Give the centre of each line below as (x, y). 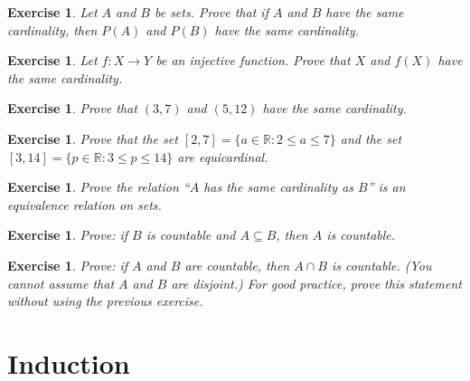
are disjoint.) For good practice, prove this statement (316, 283)
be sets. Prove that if (211, 12)
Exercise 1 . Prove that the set (93, 138)
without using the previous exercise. (105, 301)
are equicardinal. (223, 156)
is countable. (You (381, 265)
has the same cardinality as (279, 187)
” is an (386, 187)
